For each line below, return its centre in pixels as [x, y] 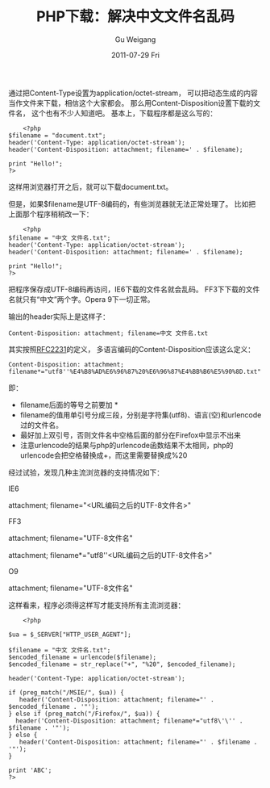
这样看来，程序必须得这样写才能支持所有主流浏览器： [97, 605]
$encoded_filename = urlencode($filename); [83, 657]
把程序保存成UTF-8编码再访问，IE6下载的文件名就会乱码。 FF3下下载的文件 [134, 289]
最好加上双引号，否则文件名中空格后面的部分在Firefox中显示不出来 [131, 435]
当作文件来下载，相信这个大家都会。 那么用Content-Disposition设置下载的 [131, 103]
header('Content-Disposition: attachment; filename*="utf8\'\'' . [129, 721]
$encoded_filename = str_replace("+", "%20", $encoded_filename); [122, 664]
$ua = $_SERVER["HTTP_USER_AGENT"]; [70, 635]
